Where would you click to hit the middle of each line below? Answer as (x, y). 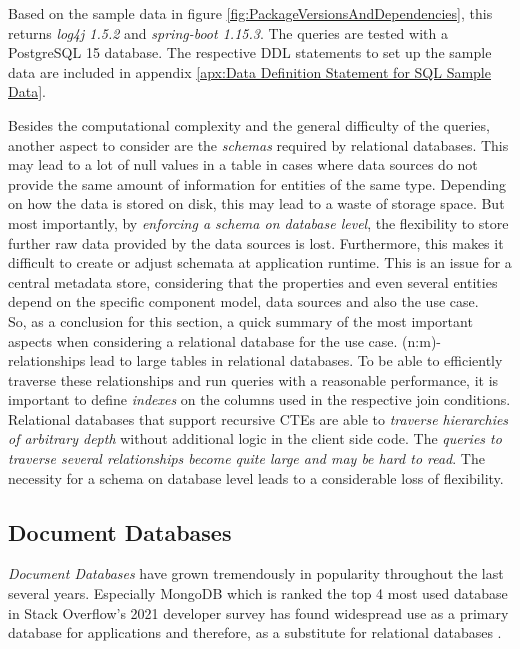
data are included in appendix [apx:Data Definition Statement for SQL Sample (249, 71)
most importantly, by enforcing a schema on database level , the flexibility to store (258, 222)
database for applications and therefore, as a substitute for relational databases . (255, 632)
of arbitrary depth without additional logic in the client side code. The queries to (255, 438)
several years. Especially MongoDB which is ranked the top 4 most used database (258, 593)
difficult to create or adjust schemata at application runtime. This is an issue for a (260, 262)
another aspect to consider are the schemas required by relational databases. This (258, 144)
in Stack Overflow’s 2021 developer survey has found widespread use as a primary (258, 612)
